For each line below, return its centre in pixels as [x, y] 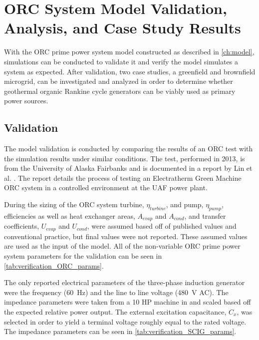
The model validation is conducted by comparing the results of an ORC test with [129, 149]
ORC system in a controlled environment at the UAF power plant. [106, 187]
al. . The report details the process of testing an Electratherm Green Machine [123, 177]
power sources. [26, 101]
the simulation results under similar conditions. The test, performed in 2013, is [125, 158]
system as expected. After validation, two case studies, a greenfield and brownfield [130, 71]
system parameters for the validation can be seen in [83, 255]
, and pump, [185, 204]
